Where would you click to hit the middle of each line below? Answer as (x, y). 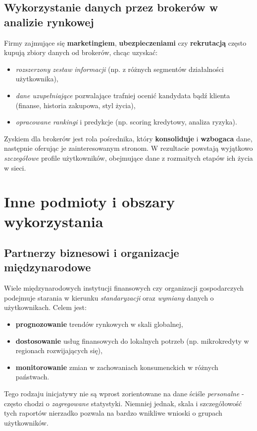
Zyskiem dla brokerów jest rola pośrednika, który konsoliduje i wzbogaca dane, (128, 138)
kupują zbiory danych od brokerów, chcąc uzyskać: (81, 52)
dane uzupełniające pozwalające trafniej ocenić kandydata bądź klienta (123, 95)
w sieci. (15, 167)
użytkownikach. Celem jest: (45, 307)
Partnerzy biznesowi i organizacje (92, 253)
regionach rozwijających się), (59, 350)
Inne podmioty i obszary (89, 202)
